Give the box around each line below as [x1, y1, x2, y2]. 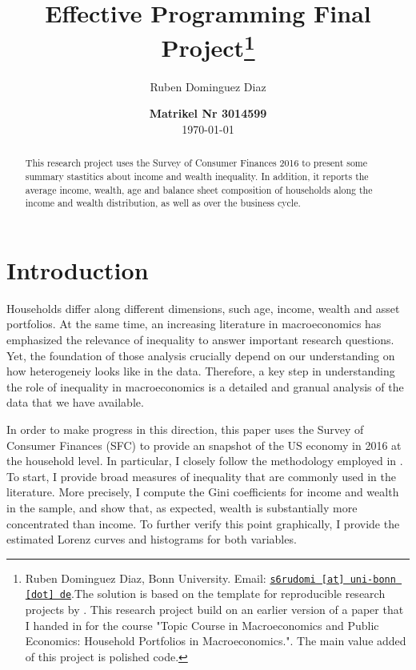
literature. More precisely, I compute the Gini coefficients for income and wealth [6, 483, 399, 500]
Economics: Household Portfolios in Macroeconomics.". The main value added [25, 632, 406, 649]
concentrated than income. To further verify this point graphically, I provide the [6, 515, 400, 532]
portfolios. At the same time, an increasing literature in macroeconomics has [6, 315, 382, 332]
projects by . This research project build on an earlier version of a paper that [25, 601, 404, 617]
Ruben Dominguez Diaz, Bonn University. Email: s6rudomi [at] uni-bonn [25, 569, 396, 586]
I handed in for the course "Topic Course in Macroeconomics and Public [25, 616, 379, 633]
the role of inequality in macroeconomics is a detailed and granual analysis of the [6, 378, 404, 395]
